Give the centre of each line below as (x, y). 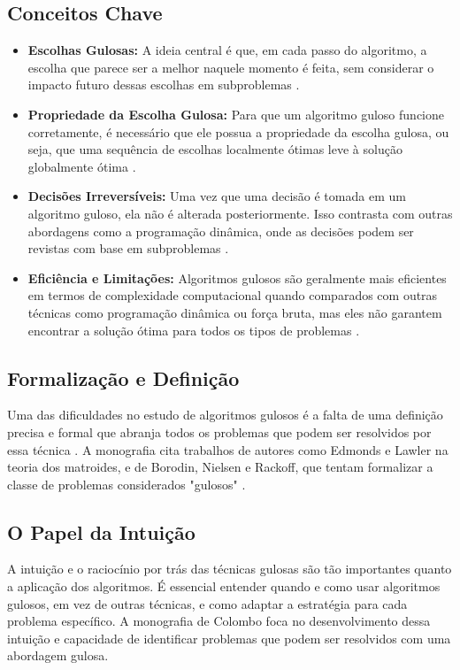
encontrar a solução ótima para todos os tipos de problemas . (194, 330)
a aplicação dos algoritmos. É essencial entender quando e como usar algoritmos (224, 586)
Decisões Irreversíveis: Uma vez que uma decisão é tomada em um (217, 196)
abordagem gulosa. (58, 655)
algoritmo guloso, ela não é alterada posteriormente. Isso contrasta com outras (240, 213)
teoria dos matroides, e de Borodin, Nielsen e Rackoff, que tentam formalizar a (220, 467)
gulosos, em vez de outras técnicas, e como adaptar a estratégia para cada (207, 603)
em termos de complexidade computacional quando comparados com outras (233, 295)
